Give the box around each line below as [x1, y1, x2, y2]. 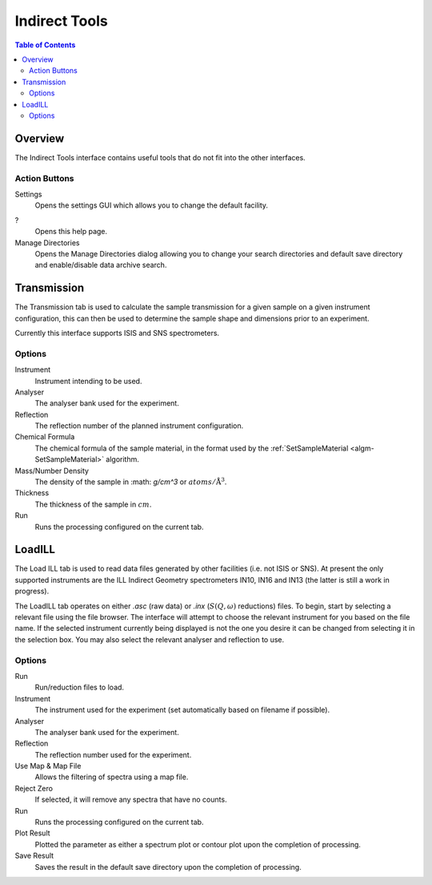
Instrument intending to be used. [34, 376, 142, 386]
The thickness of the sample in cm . [34, 499, 152, 509]
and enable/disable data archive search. [34, 261, 167, 270]
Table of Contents [14, 40, 76, 50]
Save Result [14, 851, 54, 861]
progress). [14, 586, 50, 596]
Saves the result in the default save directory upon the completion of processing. [34, 862, 302, 871]
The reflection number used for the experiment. [34, 750, 192, 759]
